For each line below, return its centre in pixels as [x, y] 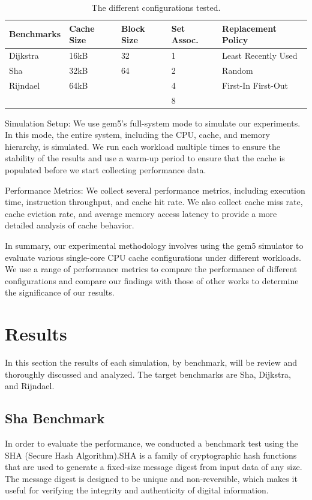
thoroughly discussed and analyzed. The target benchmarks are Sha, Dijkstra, [148, 374]
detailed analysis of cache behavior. [70, 225]
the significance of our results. [60, 292]
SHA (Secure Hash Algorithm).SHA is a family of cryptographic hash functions [151, 455]
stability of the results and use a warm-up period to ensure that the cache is [145, 158]
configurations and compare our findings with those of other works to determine [152, 280]
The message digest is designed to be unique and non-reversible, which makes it [151, 478]
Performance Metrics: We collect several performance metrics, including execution [155, 190]
